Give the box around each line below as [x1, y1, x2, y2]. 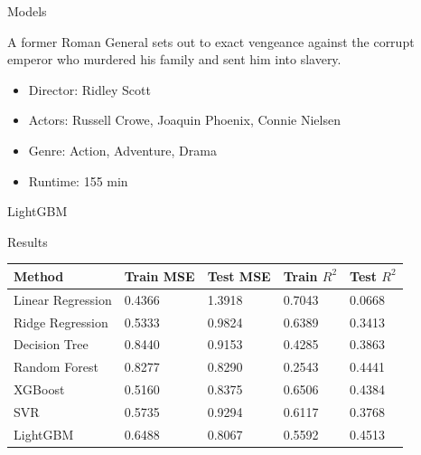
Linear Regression [14, 289, 112, 308]
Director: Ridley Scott [28, 80, 151, 99]
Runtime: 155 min [28, 171, 128, 190]
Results [7, 232, 48, 251]
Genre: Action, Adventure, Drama [28, 140, 217, 159]
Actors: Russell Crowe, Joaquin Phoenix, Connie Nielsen [28, 110, 341, 129]
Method [14, 266, 64, 285]
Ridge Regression [14, 312, 108, 331]
